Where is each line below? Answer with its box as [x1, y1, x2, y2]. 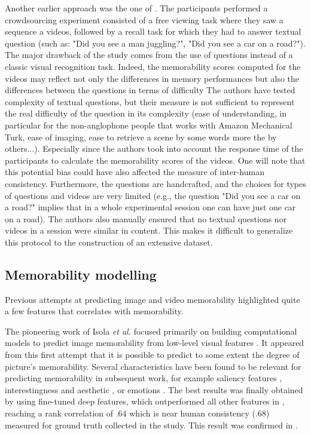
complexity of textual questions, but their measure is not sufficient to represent [5, 95, 295, 108]
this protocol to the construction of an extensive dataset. [5, 235, 213, 248]
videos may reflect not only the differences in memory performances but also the [5, 72, 300, 84]
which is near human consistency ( [129, 407, 255, 419]
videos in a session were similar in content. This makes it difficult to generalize [5, 224, 293, 237]
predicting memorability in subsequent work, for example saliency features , [5, 372, 282, 384]
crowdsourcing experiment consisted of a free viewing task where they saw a [5, 13, 283, 26]
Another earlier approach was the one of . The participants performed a [5, 2, 268, 14]
